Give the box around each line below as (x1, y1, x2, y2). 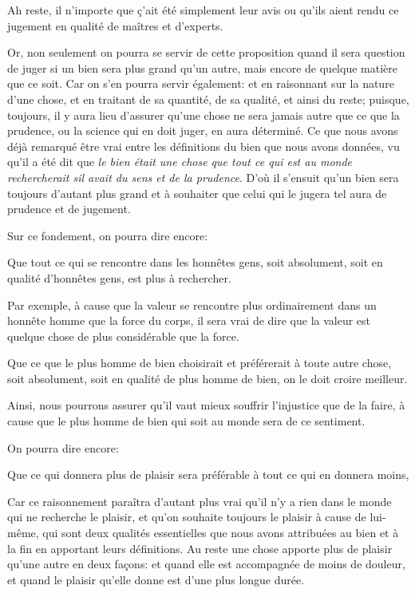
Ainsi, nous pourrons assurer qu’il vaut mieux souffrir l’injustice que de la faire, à (7, 397, 405, 413)
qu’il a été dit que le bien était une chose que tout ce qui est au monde (7, 153, 353, 170)
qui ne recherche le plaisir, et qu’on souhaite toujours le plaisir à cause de (7, 508, 366, 525)
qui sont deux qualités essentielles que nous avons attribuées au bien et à (42, 524, 399, 541)
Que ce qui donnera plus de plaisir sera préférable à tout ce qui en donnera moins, (7, 466, 409, 483)
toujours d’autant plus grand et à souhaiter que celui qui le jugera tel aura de (7, 184, 387, 201)
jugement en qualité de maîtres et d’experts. (7, 17, 223, 34)
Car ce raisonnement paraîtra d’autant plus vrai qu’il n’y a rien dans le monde (7, 492, 392, 509)
